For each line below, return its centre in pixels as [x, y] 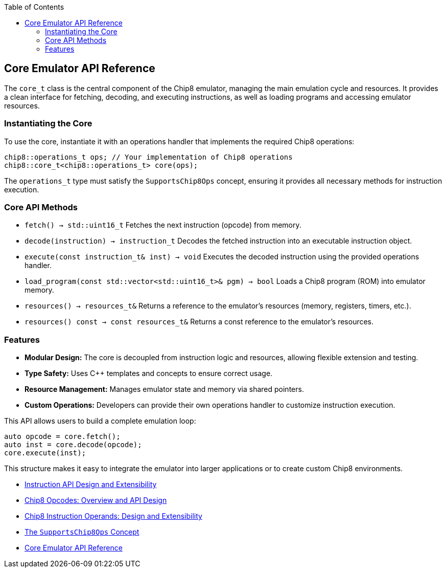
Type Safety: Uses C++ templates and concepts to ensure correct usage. [149, 373]
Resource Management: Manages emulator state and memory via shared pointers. [164, 389]
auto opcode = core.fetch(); [62, 437]
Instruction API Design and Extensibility [91, 485]
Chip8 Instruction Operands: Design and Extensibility [113, 516]
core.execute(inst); [45, 453]
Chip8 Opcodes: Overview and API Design [96, 500]
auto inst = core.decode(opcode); [73, 445]
